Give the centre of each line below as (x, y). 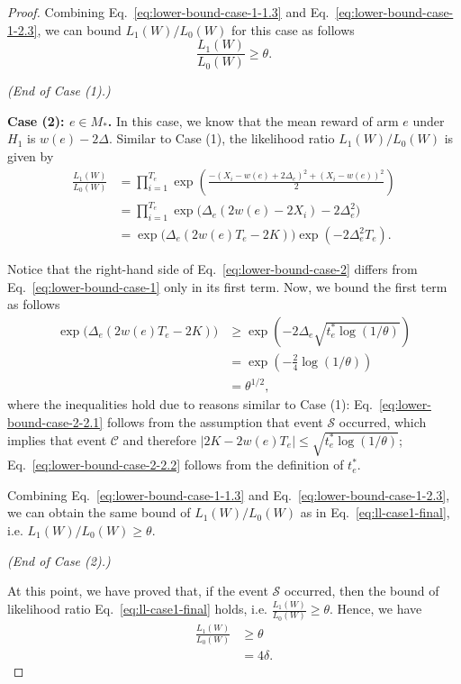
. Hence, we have (376, 608)
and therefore (159, 439)
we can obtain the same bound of (99, 512)
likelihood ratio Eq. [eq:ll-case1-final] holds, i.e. (138, 608)
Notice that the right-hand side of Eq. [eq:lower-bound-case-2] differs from (212, 269)
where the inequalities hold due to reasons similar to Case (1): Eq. (190, 404)
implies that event (57, 439)
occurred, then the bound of (362, 591)
